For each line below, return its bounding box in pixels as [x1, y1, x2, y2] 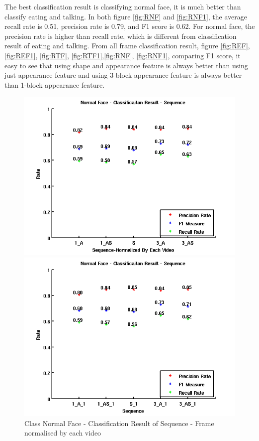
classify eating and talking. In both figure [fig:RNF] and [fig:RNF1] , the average [4, 11, 247, 21]
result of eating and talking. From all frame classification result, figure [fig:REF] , [4, 40, 250, 51]
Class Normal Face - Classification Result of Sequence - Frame [24, 418, 214, 428]
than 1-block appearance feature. [4, 79, 105, 90]
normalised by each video [24, 428, 101, 438]
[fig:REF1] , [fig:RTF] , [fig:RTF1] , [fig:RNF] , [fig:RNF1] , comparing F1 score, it [4, 50, 241, 60]
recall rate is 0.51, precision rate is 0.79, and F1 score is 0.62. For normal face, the [4, 21, 255, 31]
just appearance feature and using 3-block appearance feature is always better [4, 70, 242, 80]
